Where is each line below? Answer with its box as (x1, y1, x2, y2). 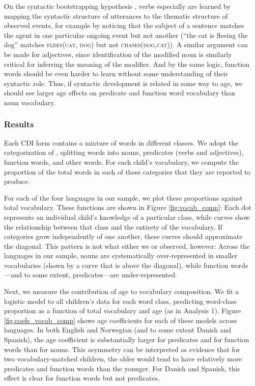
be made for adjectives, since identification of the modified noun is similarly (4, 49, 232, 59)
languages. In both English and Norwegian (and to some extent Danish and (4, 325, 231, 335)
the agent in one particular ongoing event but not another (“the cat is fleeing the (4, 30, 248, 40)
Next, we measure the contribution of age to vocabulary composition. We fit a (4, 286, 239, 297)
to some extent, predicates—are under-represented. (24, 269, 177, 280)
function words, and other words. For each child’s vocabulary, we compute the (4, 156, 239, 167)
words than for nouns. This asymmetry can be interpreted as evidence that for (4, 344, 240, 354)
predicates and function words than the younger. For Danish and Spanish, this (4, 363, 240, 373)
